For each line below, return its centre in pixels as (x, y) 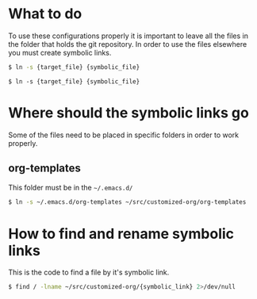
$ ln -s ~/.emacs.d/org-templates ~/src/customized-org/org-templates (127, 202)
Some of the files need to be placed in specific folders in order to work (124, 135)
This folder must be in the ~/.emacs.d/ (71, 187)
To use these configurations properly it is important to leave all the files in (128, 36)
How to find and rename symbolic (121, 234)
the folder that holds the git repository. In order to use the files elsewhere (128, 44)
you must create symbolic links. (60, 52)
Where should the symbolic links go (129, 113)
